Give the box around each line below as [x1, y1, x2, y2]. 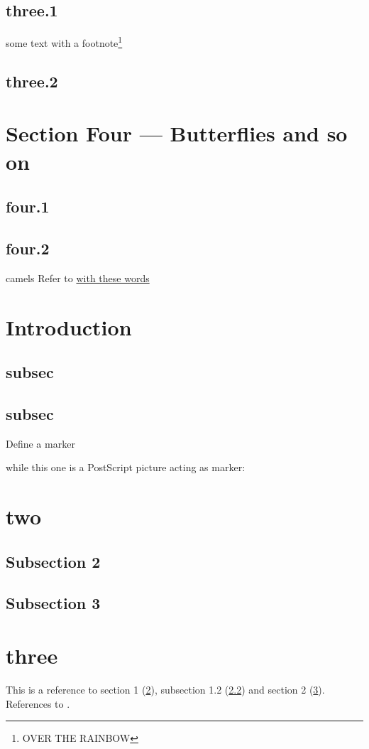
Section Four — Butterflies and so [6, 119, 348, 148]
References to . [6, 696, 70, 711]
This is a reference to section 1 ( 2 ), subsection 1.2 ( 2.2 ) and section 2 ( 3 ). [6, 681, 325, 696]
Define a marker [6, 436, 75, 451]
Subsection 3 [6, 592, 101, 614]
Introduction [6, 312, 132, 341]
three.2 [6, 70, 58, 92]
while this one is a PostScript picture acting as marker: [6, 460, 246, 475]
